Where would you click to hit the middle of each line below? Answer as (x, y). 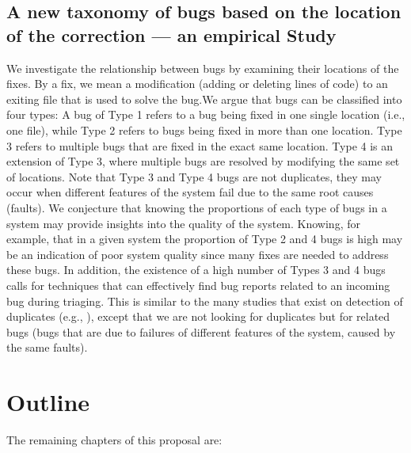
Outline (48, 402)
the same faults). (47, 347)
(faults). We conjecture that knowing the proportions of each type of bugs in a (197, 207)
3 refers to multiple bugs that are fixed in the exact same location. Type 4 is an (200, 145)
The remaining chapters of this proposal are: (114, 440)
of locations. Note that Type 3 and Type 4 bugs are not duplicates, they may (194, 176)
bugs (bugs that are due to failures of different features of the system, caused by (201, 331)
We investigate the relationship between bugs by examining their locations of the (203, 68)
